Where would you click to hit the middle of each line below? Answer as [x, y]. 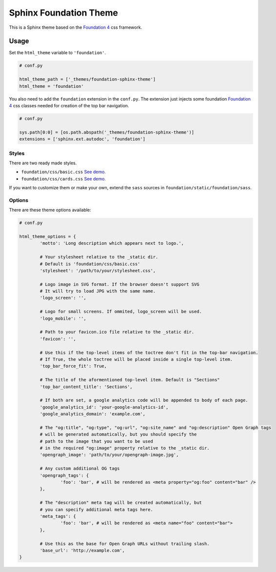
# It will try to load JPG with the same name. [98, 291]
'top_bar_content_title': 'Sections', [86, 387]
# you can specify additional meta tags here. [96, 509]
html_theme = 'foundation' [51, 86]
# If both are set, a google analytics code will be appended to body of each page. [144, 400]
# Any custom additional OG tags [80, 469]
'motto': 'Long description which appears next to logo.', [112, 243]
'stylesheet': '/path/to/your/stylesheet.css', [98, 270]
